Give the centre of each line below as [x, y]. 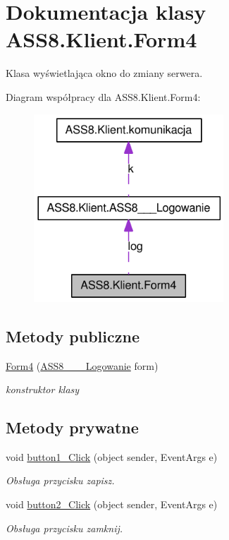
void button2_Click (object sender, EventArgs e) [112, 504]
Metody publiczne [73, 336]
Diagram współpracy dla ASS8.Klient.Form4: [103, 96]
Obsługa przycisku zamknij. [64, 528]
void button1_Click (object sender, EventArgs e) [112, 456]
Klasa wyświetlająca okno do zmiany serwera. [104, 73]
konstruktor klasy [43, 389]
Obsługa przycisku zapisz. [60, 480]
